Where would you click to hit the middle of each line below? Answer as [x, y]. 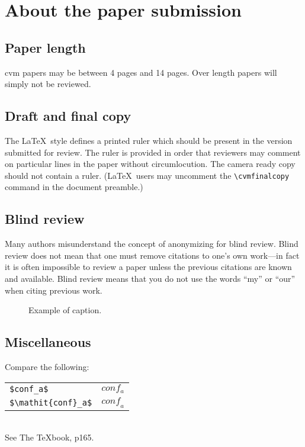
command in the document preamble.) [74, 187]
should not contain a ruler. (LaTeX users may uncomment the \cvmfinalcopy [147, 175]
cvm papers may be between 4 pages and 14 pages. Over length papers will [141, 72]
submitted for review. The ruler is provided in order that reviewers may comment [153, 152]
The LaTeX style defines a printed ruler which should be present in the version [149, 140]
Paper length [45, 47]
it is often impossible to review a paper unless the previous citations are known [148, 267]
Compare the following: [47, 366]
